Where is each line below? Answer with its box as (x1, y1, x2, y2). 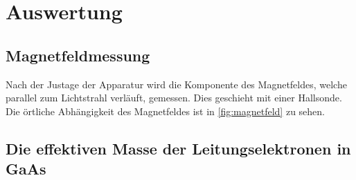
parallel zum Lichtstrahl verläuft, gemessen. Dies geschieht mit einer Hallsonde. (6, 90, 342, 105)
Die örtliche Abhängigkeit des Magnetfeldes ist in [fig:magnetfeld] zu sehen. (6, 103, 325, 118)
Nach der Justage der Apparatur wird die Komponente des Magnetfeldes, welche (6, 77, 347, 91)
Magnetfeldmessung (6, 44, 150, 66)
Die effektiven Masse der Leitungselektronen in (6, 137, 351, 159)
